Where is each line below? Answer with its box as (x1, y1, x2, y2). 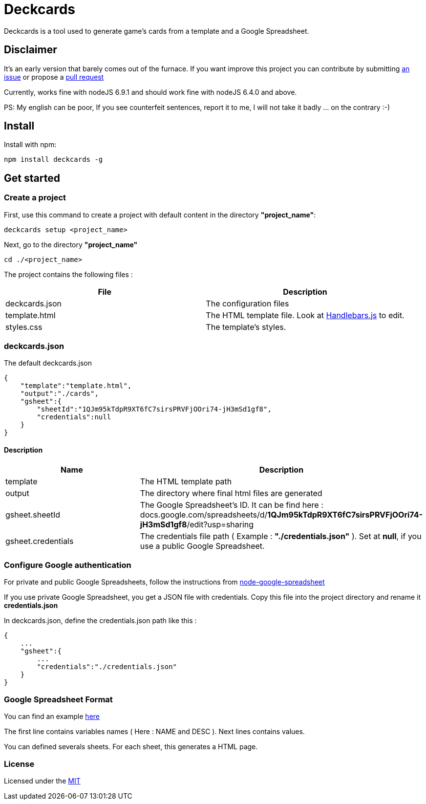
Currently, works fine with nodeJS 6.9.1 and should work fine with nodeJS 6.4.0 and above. (4, 87, 297, 96)
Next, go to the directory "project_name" (4, 240, 138, 249)
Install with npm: (4, 140, 57, 149)
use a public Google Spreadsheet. (140, 541, 265, 551)
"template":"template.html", (20, 382, 132, 390)
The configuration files (206, 298, 289, 308)
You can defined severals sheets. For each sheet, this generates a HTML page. (4, 742, 258, 751)
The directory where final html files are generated (140, 488, 322, 498)
